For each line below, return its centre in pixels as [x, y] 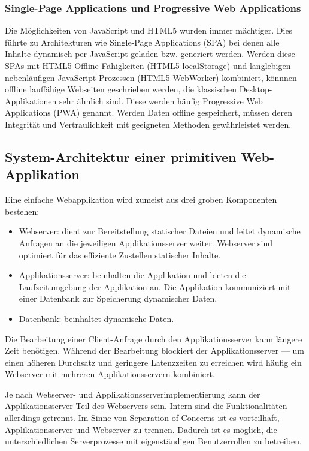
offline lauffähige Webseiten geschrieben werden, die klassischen [121, 89]
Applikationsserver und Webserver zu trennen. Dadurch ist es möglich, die [141, 429]
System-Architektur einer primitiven [121, 156]
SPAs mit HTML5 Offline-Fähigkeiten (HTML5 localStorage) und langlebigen [148, 65]
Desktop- [256, 89]
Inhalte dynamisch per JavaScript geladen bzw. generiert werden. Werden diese [150, 54]
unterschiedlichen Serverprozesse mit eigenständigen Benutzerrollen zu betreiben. [153, 441]
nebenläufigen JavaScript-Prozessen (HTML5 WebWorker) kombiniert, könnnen [151, 77]
